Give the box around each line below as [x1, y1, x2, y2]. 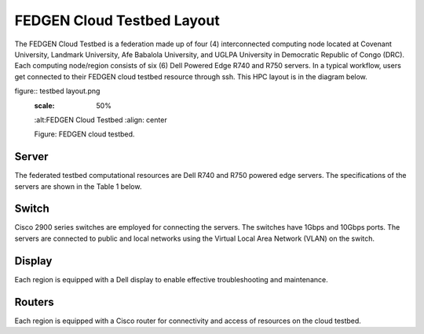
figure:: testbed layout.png [14, 86, 101, 96]
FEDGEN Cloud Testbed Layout [14, 12, 220, 29]
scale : [34, 100, 55, 110]
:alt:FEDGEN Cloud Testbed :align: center [34, 114, 168, 125]
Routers [14, 295, 54, 309]
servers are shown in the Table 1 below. [14, 181, 142, 191]
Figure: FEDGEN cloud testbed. [34, 129, 135, 139]
